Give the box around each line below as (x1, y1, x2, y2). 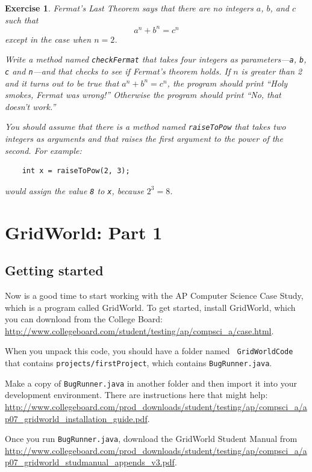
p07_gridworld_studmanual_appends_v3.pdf (5, 456, 175, 468)
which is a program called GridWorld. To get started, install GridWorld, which (5, 301, 296, 313)
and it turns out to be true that (5, 76, 119, 89)
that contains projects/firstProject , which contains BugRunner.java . (5, 357, 272, 369)
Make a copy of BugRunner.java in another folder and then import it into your (5, 376, 298, 389)
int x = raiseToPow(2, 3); (22, 167, 130, 176)
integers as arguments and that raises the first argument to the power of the (5, 132, 283, 145)
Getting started (5, 261, 104, 280)
